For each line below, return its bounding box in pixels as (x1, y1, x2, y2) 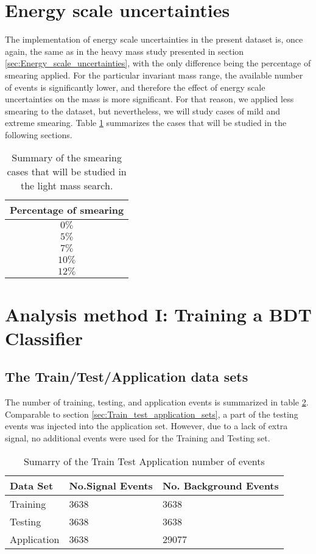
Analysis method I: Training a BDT (5, 301, 312, 326)
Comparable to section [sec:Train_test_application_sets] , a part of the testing (5, 407, 298, 420)
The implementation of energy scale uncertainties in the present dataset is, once (5, 33, 303, 46)
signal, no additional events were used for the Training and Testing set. (5, 432, 270, 444)
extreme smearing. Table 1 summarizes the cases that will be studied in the (5, 116, 287, 129)
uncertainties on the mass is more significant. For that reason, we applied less (5, 93, 294, 105)
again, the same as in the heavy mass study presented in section (5, 44, 244, 57)
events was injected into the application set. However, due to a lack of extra (5, 419, 288, 432)
